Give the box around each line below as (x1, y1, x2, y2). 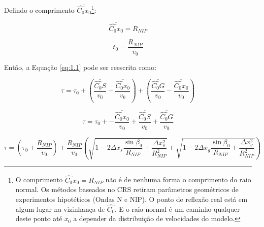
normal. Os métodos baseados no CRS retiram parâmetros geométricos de (15, 184, 239, 195)
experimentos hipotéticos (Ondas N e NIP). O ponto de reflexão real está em (15, 194, 248, 204)
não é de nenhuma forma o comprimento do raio (105, 174, 251, 185)
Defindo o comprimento (4, 4, 75, 15)
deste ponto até (15, 213, 62, 224)
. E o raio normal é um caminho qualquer (115, 203, 240, 214)
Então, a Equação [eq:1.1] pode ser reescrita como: (4, 62, 157, 72)
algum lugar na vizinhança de (15, 203, 105, 214)
